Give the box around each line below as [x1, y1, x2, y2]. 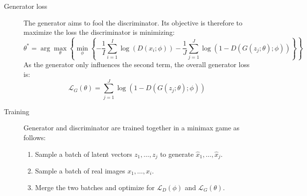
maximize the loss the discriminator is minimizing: [24, 27, 175, 37]
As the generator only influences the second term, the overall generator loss [24, 59, 250, 70]
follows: [24, 132, 46, 142]
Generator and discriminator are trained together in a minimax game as [24, 122, 240, 133]
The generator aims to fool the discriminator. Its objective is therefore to [24, 17, 242, 27]
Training [4, 106, 29, 116]
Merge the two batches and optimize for [35, 182, 155, 192]
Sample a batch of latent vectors [35, 148, 132, 159]
